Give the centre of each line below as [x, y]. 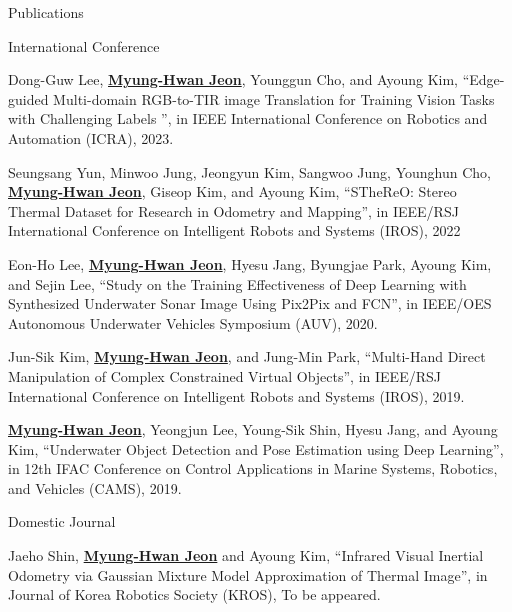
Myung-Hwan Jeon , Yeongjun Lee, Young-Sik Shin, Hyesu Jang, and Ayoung [253, 429]
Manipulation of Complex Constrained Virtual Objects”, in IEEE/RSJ [224, 375]
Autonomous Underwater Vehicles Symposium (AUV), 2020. [193, 322]
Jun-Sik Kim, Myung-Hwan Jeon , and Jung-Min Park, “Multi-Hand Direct [247, 356]
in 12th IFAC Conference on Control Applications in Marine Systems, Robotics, [253, 468]
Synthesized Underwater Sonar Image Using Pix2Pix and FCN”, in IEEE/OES [250, 303]
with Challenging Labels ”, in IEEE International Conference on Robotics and [248, 118]
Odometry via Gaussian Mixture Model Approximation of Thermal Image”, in [248, 574]
